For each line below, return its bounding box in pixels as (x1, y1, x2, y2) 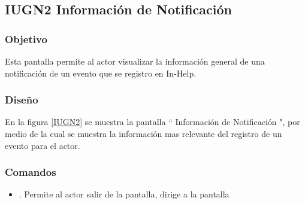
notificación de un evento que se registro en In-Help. (5, 66, 197, 79)
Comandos (5, 165, 56, 179)
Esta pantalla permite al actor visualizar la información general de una (5, 55, 265, 67)
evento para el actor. (5, 139, 80, 151)
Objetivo (5, 31, 47, 46)
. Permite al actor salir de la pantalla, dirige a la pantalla (19, 188, 229, 200)
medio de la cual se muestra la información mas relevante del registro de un (5, 127, 282, 139)
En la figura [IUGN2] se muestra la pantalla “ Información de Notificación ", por (5, 115, 300, 128)
